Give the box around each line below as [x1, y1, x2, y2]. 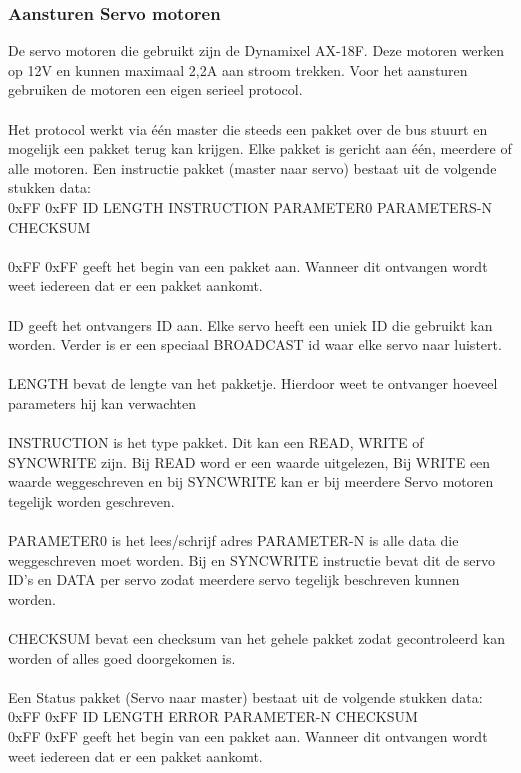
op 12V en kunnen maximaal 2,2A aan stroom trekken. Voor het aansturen [8, 59, 468, 80]
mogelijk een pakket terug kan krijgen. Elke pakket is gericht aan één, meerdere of [8, 138, 512, 159]
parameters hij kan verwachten [8, 392, 197, 413]
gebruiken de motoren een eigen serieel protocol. [8, 79, 303, 100]
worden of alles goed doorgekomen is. [8, 647, 236, 668]
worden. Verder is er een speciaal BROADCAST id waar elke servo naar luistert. [8, 334, 502, 355]
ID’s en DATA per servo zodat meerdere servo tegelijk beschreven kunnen [8, 569, 460, 590]
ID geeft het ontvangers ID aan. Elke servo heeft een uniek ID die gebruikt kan [8, 314, 493, 335]
